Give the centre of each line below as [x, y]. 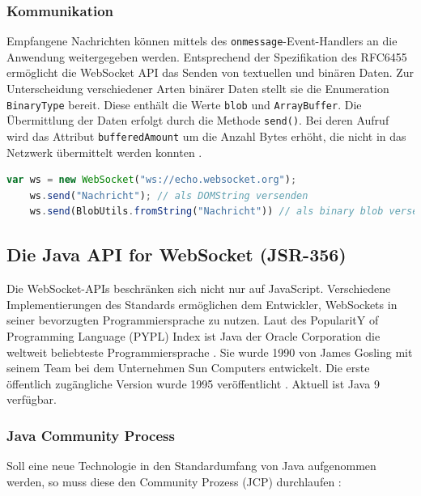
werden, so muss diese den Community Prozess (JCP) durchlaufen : [174, 481]
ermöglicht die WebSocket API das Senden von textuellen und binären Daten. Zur [210, 72]
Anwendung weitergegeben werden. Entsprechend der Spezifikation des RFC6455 [207, 56]
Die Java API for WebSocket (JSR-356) [176, 254]
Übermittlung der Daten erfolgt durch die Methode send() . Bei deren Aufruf [198, 120]
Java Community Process [91, 435]
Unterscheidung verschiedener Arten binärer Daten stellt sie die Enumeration [198, 89]
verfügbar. [32, 399]
